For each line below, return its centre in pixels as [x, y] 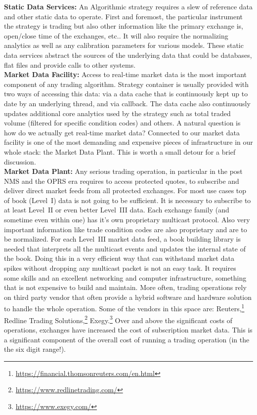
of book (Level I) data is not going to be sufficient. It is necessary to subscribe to [128, 200]
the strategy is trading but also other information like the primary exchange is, [124, 26]
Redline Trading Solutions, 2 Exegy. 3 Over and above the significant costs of [118, 319]
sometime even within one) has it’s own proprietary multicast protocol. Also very [127, 220]
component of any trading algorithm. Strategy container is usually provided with [127, 84]
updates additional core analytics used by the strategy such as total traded [117, 113]
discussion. [20, 161]
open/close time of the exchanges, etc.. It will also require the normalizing [116, 35]
